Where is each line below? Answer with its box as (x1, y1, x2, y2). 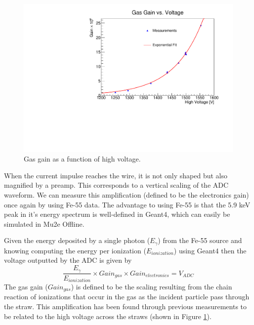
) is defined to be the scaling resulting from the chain (71, 281, 232, 291)
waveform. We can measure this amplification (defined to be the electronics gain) (4, 190, 249, 200)
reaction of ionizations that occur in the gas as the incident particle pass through (4, 291, 250, 302)
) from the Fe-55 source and (158, 235, 242, 245)
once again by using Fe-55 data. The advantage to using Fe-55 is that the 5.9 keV (4, 199, 251, 209)
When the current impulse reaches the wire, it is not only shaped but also (4, 170, 228, 180)
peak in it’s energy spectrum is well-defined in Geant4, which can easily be (4, 209, 230, 219)
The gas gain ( (4, 281, 48, 291)
